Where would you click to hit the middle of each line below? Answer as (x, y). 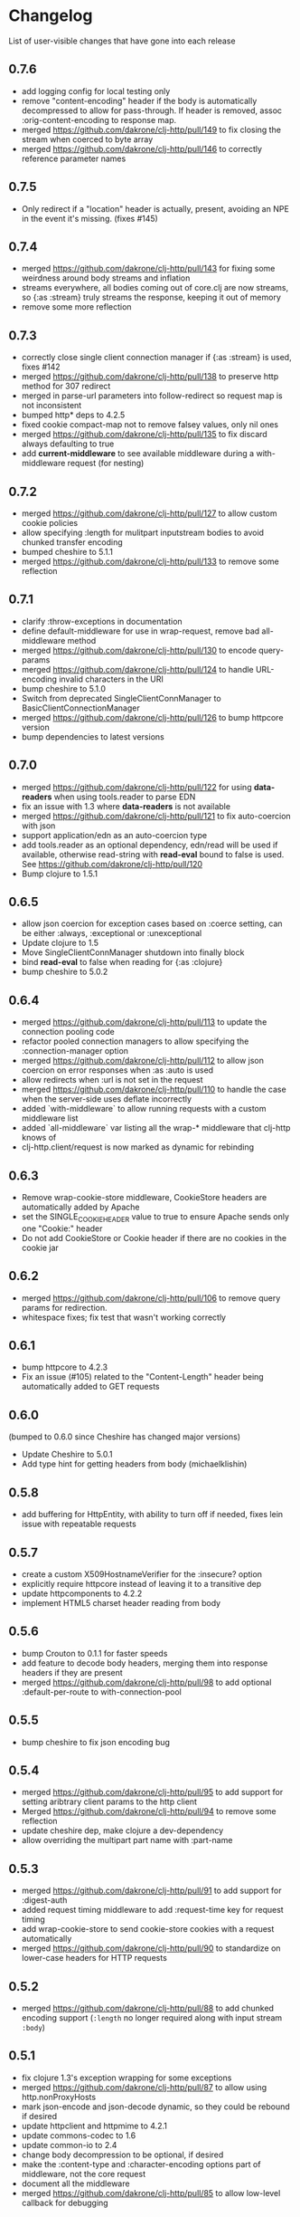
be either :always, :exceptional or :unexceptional (112, 933)
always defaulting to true (68, 444)
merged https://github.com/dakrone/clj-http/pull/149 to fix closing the (151, 129)
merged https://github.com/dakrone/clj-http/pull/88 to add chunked (148, 2008)
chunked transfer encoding (72, 542)
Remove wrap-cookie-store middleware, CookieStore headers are (144, 1198)
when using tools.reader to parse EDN (125, 797)
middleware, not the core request (84, 2174)
